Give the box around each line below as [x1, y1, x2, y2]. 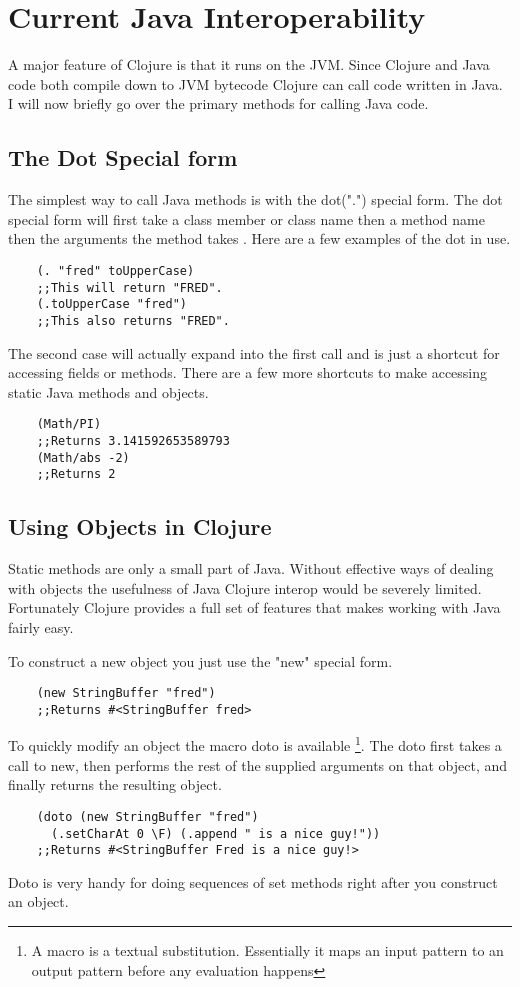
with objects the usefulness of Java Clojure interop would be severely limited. [8, 577, 482, 598]
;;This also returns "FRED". [36, 313, 230, 328]
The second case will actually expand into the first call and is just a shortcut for [8, 342, 500, 363]
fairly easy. [8, 616, 74, 637]
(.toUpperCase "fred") [36, 297, 187, 312]
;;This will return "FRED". [36, 280, 223, 295]
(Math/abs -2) [36, 450, 130, 465]
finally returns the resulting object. [8, 774, 222, 795]
